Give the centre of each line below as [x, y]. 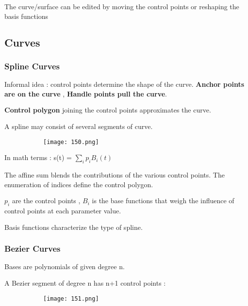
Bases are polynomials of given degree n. [65, 266]
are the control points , [46, 201]
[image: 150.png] [71, 142]
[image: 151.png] [71, 298]
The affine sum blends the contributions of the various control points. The [115, 175]
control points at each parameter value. [63, 210]
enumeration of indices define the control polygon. [79, 184]
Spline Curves [32, 66]
